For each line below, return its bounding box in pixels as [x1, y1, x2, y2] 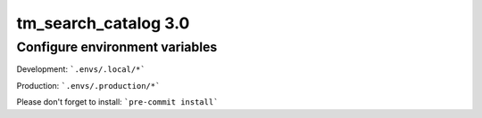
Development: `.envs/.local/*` [16, 64, 146, 75]
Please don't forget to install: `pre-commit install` [16, 97, 219, 107]
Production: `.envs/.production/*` [16, 80, 161, 90]
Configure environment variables [16, 39, 218, 55]
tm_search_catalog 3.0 [16, 13, 190, 33]
